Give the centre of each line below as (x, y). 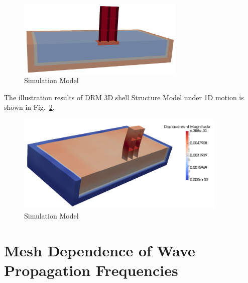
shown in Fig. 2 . (29, 107)
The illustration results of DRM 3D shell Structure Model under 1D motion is (124, 97)
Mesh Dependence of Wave (100, 250)
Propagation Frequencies (91, 270)
